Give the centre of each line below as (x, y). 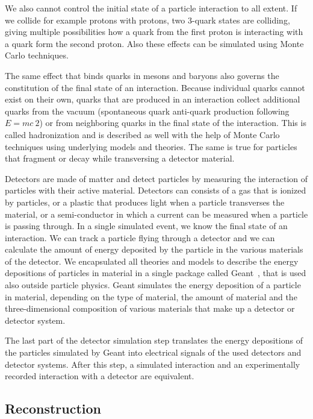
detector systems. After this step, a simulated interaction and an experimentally (153, 364)
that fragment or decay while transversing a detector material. (120, 158)
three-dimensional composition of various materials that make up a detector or (150, 308)
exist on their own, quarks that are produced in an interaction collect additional (153, 99)
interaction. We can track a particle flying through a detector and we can (140, 237)
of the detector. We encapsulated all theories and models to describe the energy (152, 261)
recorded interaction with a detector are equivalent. (100, 376)
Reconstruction (53, 408)
